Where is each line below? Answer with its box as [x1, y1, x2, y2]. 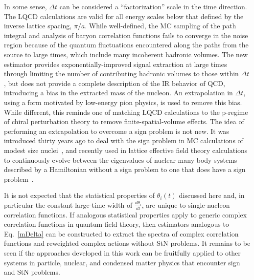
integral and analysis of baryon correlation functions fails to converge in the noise [4, 30, 248, 40]
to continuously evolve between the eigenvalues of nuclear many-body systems [4, 154, 237, 165]
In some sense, [4, 1, 47, 11]
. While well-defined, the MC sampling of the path [85, 21, 236, 31]
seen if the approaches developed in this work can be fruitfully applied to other [4, 248, 241, 258]
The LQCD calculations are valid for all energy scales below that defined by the [4, 11, 244, 21]
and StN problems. [4, 267, 60, 277]
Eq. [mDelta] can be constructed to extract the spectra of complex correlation [4, 228, 239, 238]
